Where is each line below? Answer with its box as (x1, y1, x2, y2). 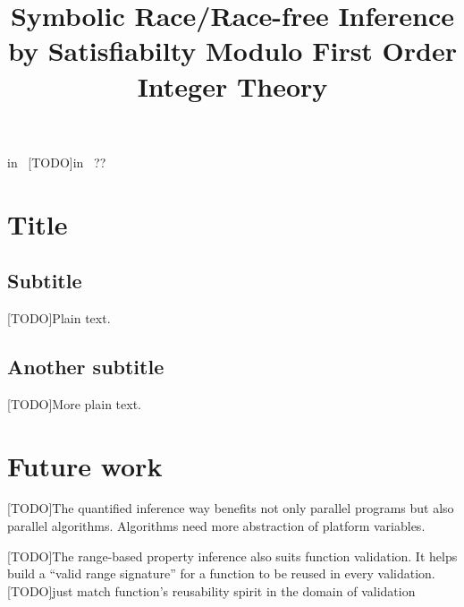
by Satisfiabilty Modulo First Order (8, 32, 457, 69)
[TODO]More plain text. (7, 394, 141, 413)
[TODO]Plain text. (7, 308, 111, 327)
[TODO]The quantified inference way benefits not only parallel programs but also (7, 499, 454, 517)
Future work (7, 447, 163, 483)
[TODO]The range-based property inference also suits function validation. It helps (7, 546, 458, 565)
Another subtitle (7, 352, 165, 380)
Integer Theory (137, 67, 328, 104)
